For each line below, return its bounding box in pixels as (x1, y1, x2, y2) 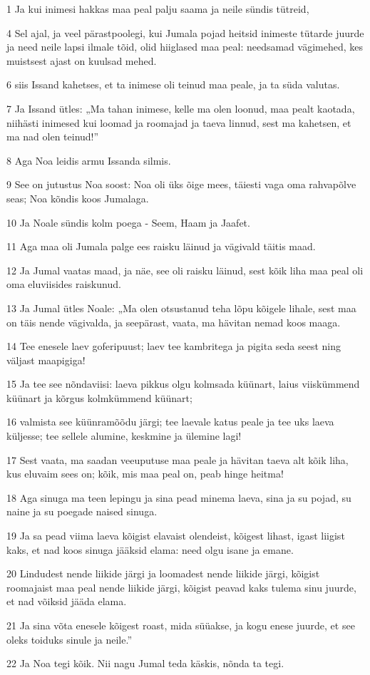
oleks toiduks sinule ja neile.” (6, 632, 133, 646)
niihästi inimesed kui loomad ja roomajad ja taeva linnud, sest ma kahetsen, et (6, 115, 351, 130)
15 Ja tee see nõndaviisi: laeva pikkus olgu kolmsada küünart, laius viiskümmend (6, 376, 360, 391)
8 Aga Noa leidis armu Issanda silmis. (6, 153, 171, 168)
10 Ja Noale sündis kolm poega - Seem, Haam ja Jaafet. (6, 215, 250, 230)
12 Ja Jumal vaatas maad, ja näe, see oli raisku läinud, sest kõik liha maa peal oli (6, 262, 364, 277)
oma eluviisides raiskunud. (6, 277, 121, 292)
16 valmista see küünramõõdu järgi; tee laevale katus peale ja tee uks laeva (6, 414, 334, 429)
